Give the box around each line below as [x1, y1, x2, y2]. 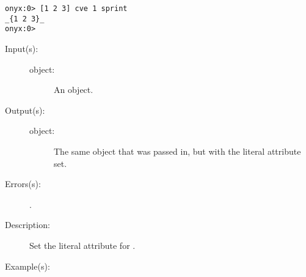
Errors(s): [5, 177, 41, 190]
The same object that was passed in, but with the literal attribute [54, 144, 301, 157]
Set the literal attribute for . [29, 238, 136, 251]
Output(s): [5, 103, 45, 116]
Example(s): [5, 259, 50, 272]
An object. [54, 83, 93, 96]
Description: [5, 218, 50, 231]
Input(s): [5, 42, 38, 54]
